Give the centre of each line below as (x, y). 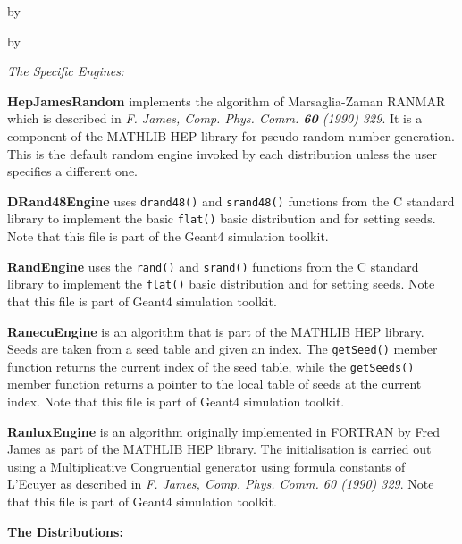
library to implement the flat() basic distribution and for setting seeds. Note (221, 284)
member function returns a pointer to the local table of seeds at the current (214, 384)
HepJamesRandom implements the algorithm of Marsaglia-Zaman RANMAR (227, 100)
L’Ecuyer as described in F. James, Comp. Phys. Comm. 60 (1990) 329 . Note (221, 484)
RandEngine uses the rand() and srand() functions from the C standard (213, 266)
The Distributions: (65, 531)
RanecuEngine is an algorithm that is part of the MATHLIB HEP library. (216, 331)
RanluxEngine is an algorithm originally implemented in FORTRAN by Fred (223, 431)
